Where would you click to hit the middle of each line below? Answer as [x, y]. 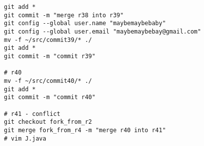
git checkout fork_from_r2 [48, 122]
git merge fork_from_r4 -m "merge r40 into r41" [85, 130]
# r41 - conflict [32, 114]
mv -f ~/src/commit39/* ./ [48, 40]
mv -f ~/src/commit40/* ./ [48, 81]
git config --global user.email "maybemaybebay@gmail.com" [102, 31]
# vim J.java [25, 138]
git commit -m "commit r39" [50, 56]
